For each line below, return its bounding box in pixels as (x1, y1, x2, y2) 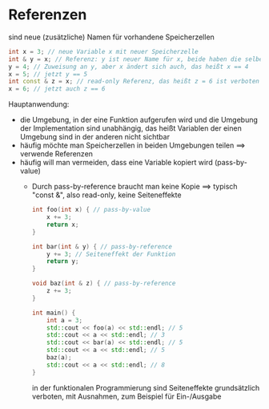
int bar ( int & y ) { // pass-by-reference (31, 242, 172, 250)
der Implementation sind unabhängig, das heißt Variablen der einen (19, 124, 242, 133)
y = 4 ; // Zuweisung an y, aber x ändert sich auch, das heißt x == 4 (8, 63, 249, 71)
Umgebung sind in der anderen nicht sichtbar (19, 132, 171, 142)
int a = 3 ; (46, 316, 82, 324)
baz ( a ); (46, 354, 72, 362)
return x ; (46, 221, 79, 229)
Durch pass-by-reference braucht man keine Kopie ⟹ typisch (31, 182, 238, 192)
